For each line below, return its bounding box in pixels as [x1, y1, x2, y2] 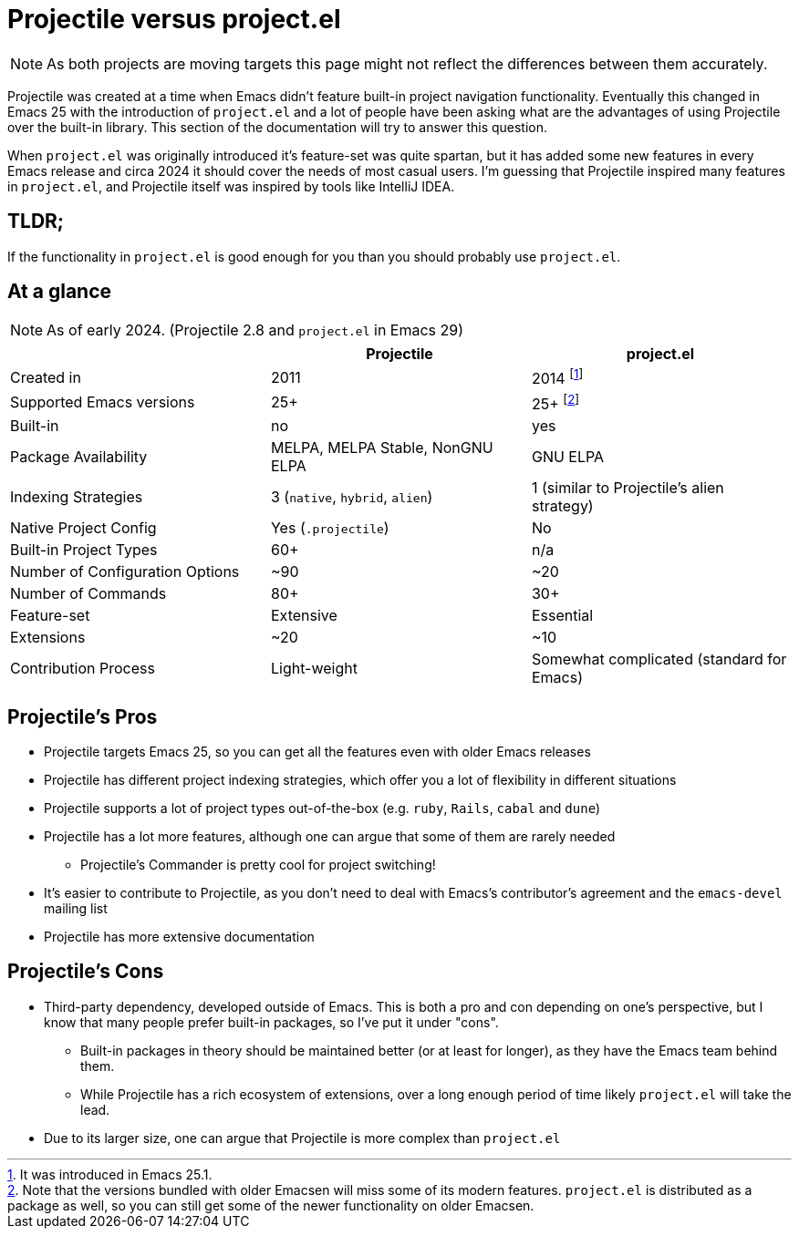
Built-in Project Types [10, 541, 158, 560]
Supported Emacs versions [10, 393, 195, 412]
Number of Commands [10, 584, 167, 603]
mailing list [44, 900, 108, 916]
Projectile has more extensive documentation [44, 928, 315, 944]
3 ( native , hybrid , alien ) [270, 488, 433, 507]
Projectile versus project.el [7, 4, 341, 35]
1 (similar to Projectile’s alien [531, 479, 724, 498]
